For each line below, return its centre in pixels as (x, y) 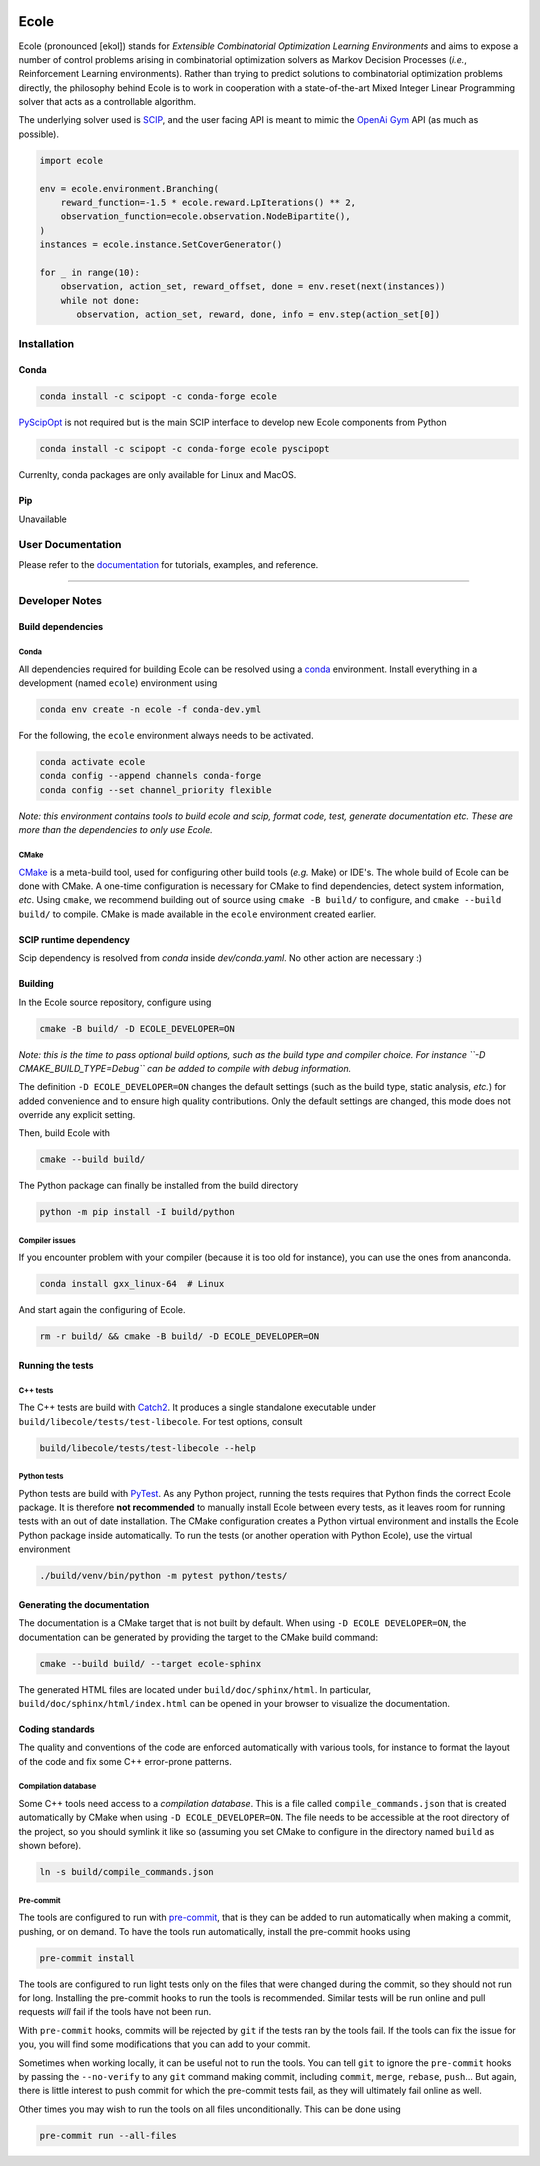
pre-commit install (87, 1958)
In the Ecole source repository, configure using (115, 1002)
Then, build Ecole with (64, 1133)
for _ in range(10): (89, 272)
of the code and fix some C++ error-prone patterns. (125, 1761)
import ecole (71, 160)
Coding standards (56, 1729)
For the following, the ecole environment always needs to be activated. (166, 736)
